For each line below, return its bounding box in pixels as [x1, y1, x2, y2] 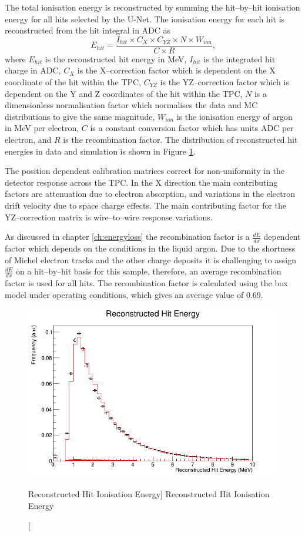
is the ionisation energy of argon [176, 110, 293, 122]
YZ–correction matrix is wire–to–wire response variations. [5, 210, 213, 223]
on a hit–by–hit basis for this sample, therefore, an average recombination [16, 265, 281, 277]
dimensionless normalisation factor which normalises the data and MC [5, 99, 258, 111]
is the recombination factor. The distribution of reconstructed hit [63, 133, 298, 145]
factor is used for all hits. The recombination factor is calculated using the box [5, 277, 288, 289]
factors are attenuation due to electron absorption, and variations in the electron [5, 187, 295, 200]
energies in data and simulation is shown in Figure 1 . [5, 145, 196, 157]
